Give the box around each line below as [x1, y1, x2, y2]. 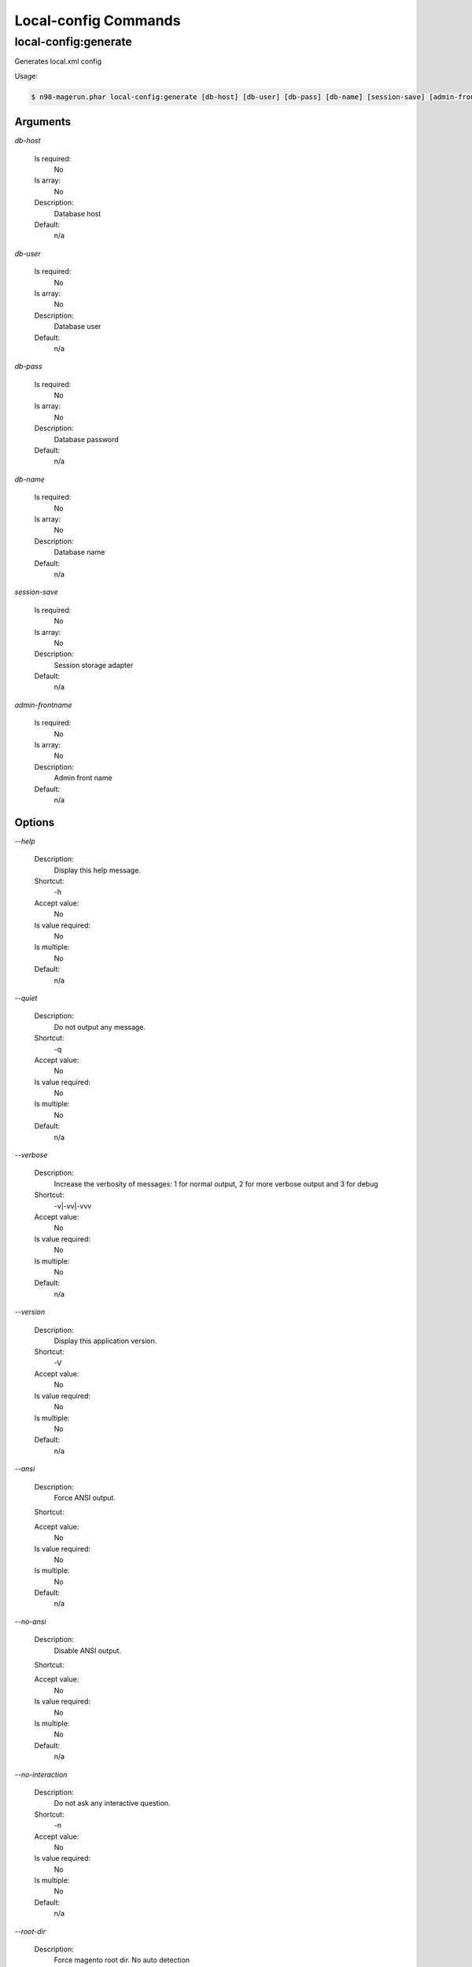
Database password [53, 434, 120, 444]
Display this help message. [53, 865, 142, 875]
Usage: [14, 71, 39, 80]
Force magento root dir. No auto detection [53, 1955, 190, 1965]
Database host [53, 209, 101, 218]
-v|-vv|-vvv [53, 1201, 92, 1211]
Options [14, 815, 55, 829]
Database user [53, 322, 101, 331]
